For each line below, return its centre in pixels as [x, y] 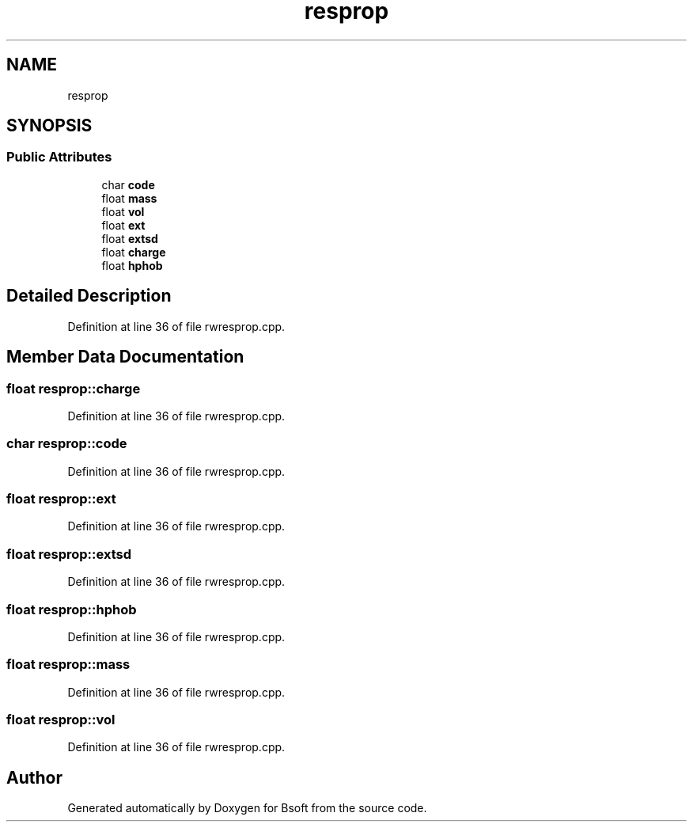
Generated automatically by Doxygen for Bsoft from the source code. [247, 808]
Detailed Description [89, 296]
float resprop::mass [68, 665]
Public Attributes [59, 157]
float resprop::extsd [69, 554]
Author [34, 777]
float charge [134, 252]
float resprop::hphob [72, 609]
